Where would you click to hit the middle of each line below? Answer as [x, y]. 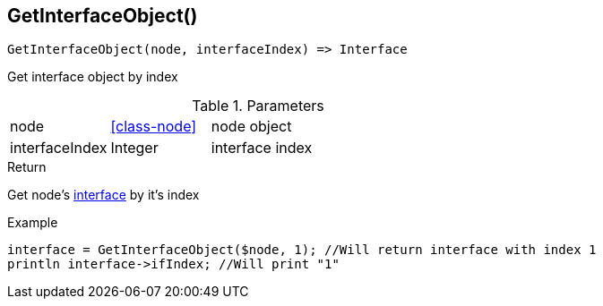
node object [251, 127]
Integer [134, 148]
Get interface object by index [93, 77]
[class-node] [154, 127]
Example [33, 223]
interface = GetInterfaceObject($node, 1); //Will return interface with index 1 [302, 250]
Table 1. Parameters [258, 106]
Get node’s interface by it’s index [103, 195]
